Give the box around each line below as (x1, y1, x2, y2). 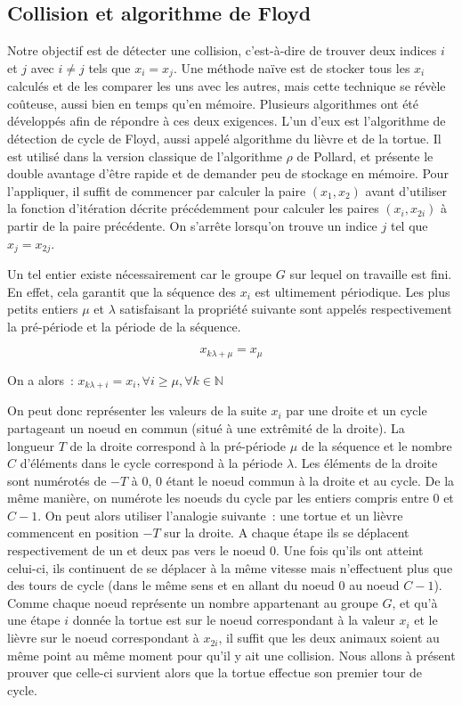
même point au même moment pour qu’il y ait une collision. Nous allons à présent (7, 645, 456, 664)
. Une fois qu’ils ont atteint (276, 541, 424, 560)
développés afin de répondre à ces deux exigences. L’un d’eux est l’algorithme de (7, 111, 446, 130)
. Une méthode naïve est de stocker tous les (173, 58, 410, 77)
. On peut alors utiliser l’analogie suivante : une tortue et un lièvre (37, 505, 403, 524)
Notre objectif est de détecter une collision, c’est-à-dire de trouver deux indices (7, 41, 437, 60)
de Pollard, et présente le (296, 146, 434, 165)
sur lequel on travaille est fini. (289, 265, 452, 283)
